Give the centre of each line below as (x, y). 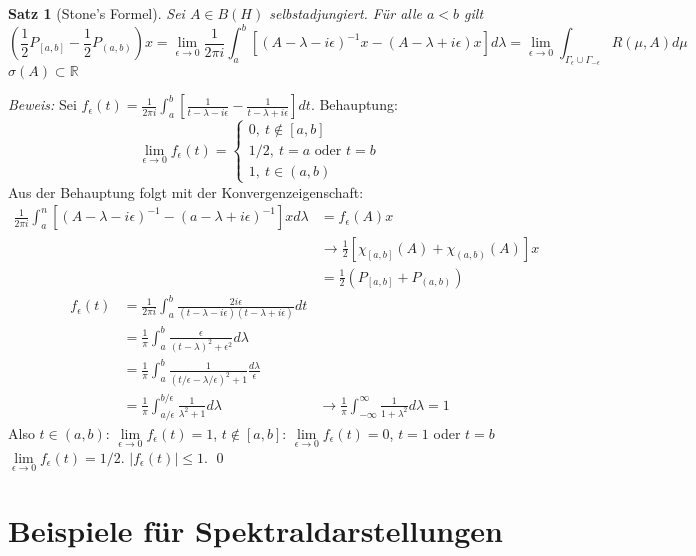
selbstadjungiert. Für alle (345, 13)
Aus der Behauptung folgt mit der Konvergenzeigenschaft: (186, 191)
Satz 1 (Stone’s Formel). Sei (96, 13)
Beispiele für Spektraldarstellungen (256, 530)
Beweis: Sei (42, 104)
